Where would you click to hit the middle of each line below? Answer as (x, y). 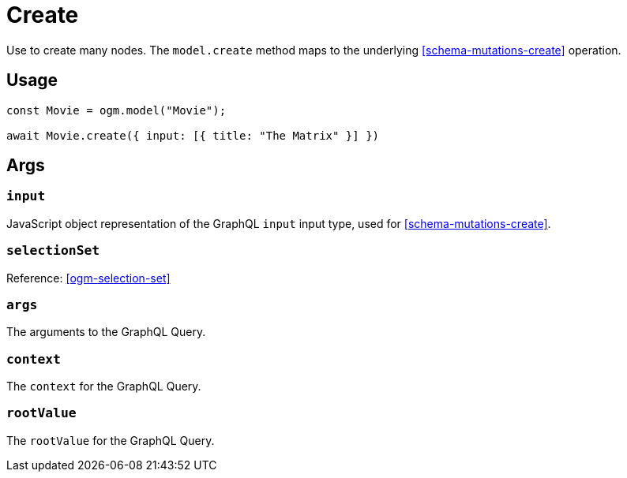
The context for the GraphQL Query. (104, 387)
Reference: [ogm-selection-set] (88, 278)
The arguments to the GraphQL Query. (106, 332)
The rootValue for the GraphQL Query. (111, 440)
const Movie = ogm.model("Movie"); (116, 110)
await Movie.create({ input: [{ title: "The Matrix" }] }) (193, 135)
